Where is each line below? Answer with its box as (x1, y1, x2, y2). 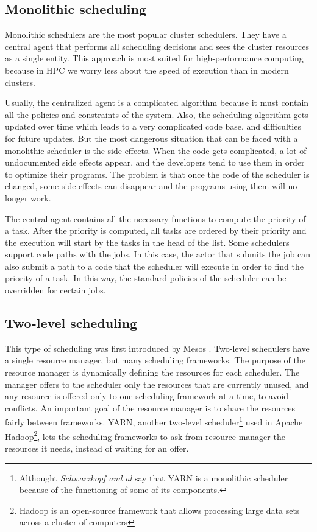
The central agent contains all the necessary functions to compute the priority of (5, 212, 306, 225)
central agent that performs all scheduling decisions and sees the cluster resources (5, 40, 310, 52)
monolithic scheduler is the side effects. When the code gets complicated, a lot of (5, 144, 307, 156)
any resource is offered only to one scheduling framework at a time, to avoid (5, 390, 289, 402)
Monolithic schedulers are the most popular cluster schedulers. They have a (5, 28, 287, 41)
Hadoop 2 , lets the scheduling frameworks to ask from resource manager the (5, 428, 285, 443)
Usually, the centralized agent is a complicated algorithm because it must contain (5, 96, 309, 109)
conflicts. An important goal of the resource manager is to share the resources (5, 401, 295, 414)
